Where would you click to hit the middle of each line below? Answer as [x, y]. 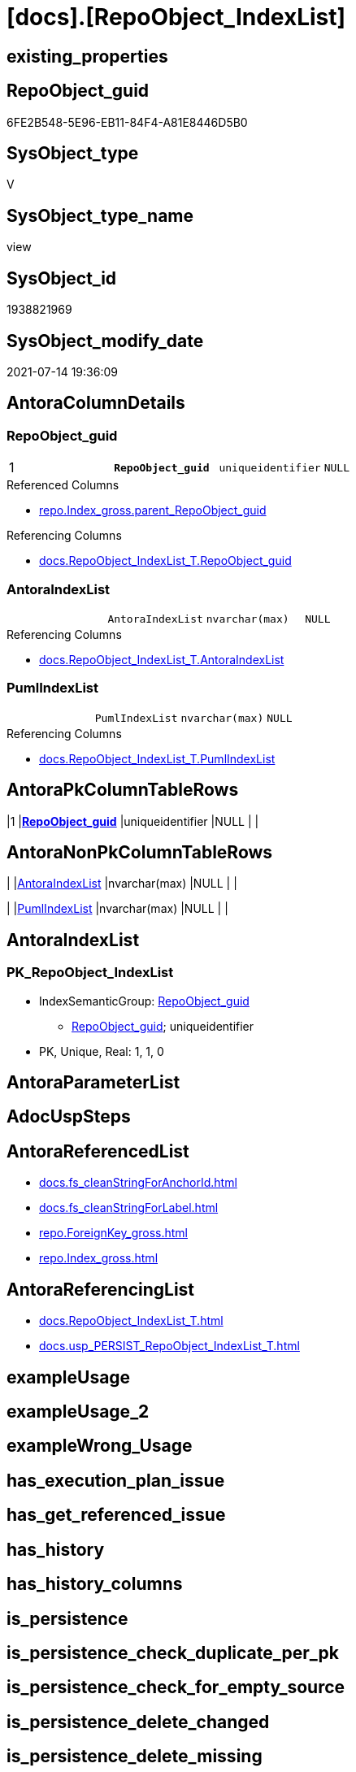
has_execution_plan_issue [116, 1480]
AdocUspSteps [69, 1117]
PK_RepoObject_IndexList [90, 973]
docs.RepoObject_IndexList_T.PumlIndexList [157, 758]
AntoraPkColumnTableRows [123, 790]
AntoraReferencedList [98, 1151]
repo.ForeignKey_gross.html [113, 1233]
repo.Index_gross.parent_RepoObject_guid [153, 510]
